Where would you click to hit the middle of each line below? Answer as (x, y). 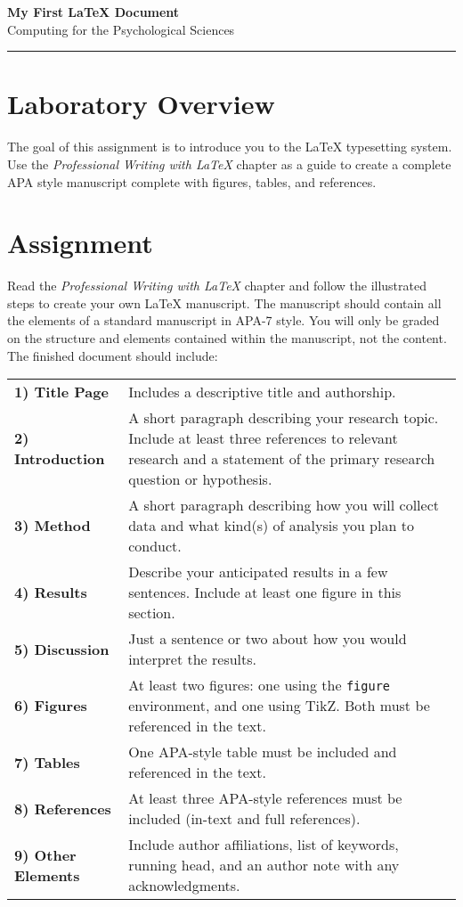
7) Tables (47, 762)
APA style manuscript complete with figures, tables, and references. (192, 181)
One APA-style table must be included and (263, 752)
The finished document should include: (113, 355)
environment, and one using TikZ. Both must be (279, 706)
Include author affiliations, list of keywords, (264, 845)
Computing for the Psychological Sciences (121, 29)
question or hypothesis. (200, 479)
